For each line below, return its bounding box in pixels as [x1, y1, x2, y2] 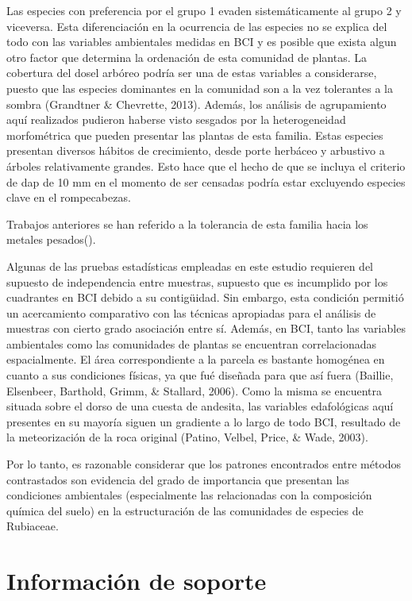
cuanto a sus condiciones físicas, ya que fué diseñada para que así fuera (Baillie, [6, 367, 394, 383]
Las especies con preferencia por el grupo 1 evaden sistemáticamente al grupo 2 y [6, 2, 402, 18]
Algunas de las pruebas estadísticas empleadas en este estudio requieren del [6, 257, 373, 274]
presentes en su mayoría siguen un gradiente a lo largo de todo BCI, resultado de [6, 413, 401, 430]
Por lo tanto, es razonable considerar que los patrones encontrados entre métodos [6, 456, 402, 472]
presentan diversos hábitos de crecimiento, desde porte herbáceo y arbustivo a [6, 142, 385, 159]
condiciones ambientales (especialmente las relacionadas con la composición [6, 487, 372, 503]
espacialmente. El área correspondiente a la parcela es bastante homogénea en [6, 351, 385, 368]
